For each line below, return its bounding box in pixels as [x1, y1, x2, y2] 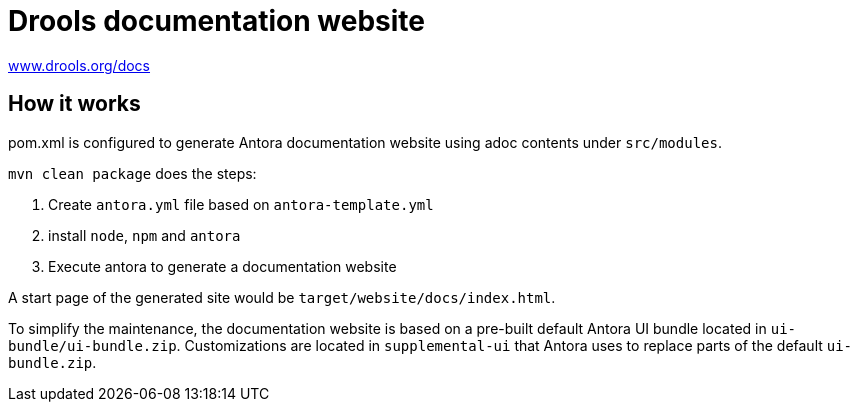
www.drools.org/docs [8, 56, 151, 74]
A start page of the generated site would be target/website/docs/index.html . [8, 288, 556, 306]
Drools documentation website [8, 4, 425, 38]
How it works [8, 91, 141, 117]
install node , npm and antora [48, 226, 241, 244]
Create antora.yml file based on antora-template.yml [48, 195, 434, 213]
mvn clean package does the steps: [8, 164, 257, 182]
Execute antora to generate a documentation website [48, 257, 397, 275]
